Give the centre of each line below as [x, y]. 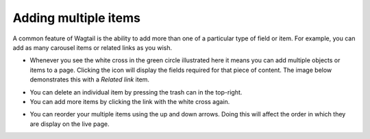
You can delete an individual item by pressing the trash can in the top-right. [136, 92]
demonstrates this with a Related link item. [90, 79]
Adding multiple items [76, 18]
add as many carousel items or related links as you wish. [92, 47]
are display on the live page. [70, 124]
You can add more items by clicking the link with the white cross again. [130, 101]
